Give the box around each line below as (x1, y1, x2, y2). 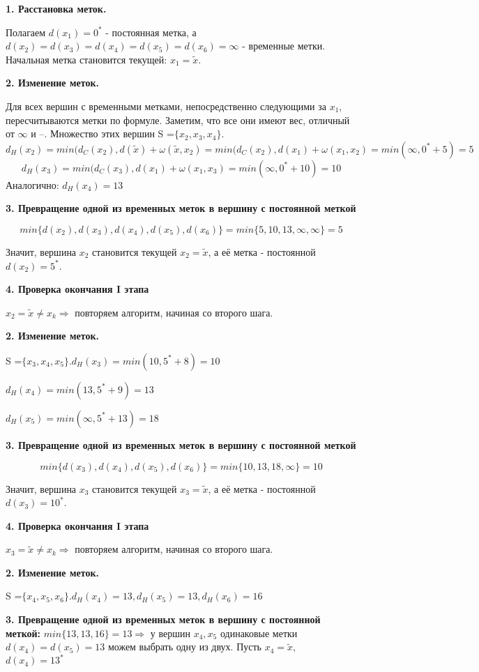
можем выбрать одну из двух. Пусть (107, 639, 261, 654)
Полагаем (6, 24, 46, 39)
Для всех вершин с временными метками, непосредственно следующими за (6, 98, 326, 113)
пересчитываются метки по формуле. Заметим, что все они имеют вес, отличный (6, 112, 350, 127)
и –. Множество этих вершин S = (31, 126, 174, 141)
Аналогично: (6, 177, 59, 192)
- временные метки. (242, 38, 326, 53)
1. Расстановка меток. (6, 1, 107, 15)
